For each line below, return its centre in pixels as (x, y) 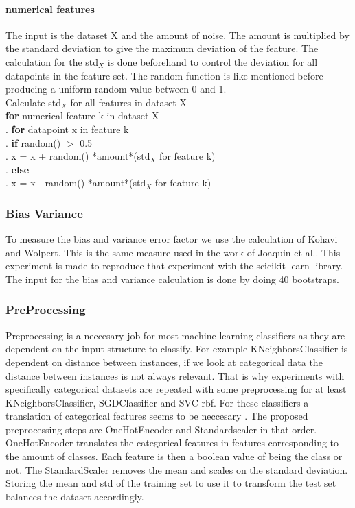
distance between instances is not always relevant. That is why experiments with (175, 375)
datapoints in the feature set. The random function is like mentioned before (164, 75)
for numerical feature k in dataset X (82, 116)
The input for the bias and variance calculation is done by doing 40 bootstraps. (172, 279)
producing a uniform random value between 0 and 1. (116, 89)
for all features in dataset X (128, 102)
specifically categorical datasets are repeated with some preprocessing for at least (176, 389)
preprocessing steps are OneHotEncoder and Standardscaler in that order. (161, 429)
